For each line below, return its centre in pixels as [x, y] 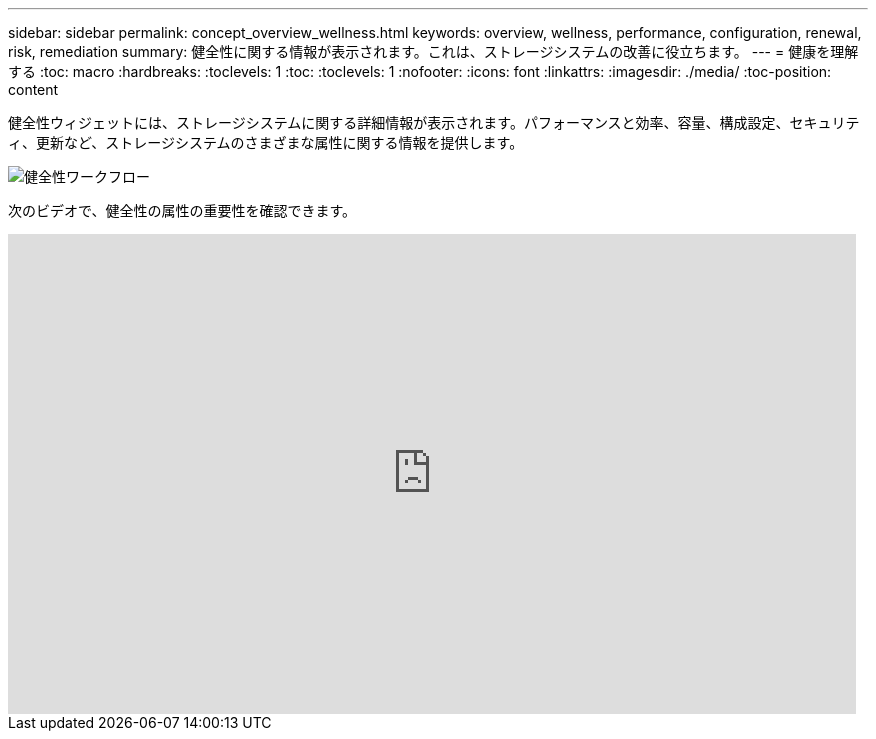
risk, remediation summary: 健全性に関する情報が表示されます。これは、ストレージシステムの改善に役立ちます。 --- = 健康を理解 [433, 51]
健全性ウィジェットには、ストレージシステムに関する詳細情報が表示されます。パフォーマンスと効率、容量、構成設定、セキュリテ [434, 122]
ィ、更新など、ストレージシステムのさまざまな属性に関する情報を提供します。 [266, 142]
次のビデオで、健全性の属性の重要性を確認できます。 [182, 210]
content [33, 89]
